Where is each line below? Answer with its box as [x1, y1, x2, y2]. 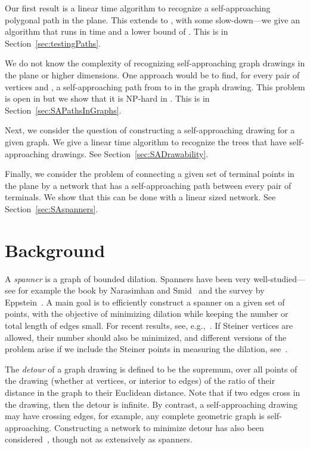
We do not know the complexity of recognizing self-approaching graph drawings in [5, 57, 305, 69]
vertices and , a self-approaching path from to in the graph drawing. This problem [5, 80, 305, 93]
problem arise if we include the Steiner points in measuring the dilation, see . [5, 343, 288, 355]
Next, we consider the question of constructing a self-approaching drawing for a [5, 124, 295, 136]
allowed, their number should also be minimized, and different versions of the [5, 331, 287, 343]
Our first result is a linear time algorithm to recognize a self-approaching [5, 2, 271, 14]
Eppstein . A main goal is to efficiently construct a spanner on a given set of [5, 295, 285, 308]
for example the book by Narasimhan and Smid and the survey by [18, 284, 265, 297]
